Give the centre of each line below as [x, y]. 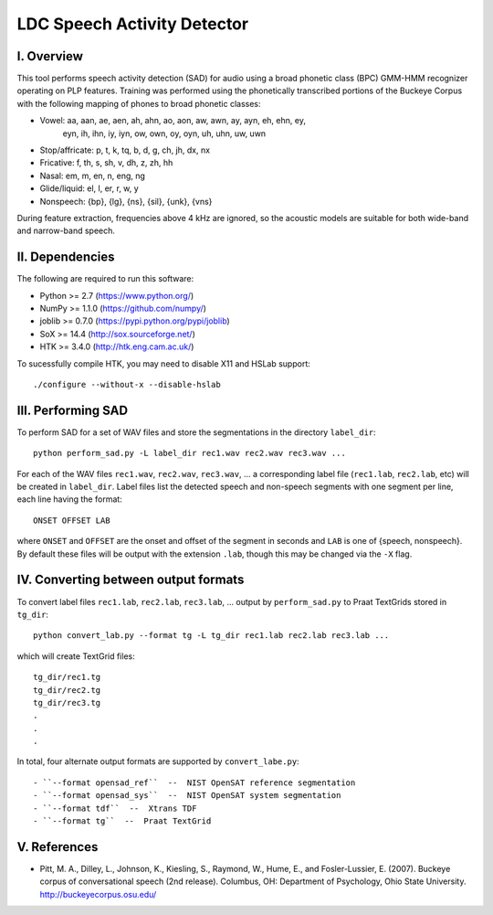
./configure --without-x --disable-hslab [127, 384]
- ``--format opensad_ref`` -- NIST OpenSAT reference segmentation [194, 782]
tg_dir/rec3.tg [67, 702]
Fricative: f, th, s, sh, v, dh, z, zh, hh [106, 163]
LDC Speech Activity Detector [133, 24]
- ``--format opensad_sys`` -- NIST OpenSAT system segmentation [187, 796]
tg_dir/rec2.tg [67, 690]
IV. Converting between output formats [131, 580]
